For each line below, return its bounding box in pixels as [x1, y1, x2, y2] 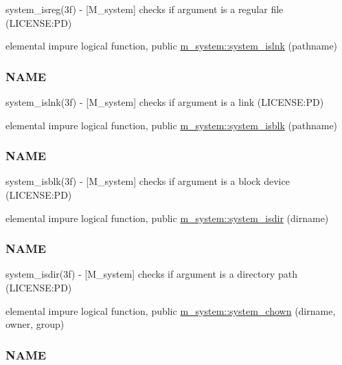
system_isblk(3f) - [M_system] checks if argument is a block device [5, 174, 290, 188]
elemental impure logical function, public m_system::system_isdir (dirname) [5, 210, 329, 225]
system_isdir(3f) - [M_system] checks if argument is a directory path [5, 267, 297, 281]
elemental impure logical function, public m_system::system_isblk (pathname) [5, 118, 338, 132]
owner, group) [5, 317, 65, 331]
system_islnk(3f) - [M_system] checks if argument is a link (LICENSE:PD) [5, 95, 324, 109]
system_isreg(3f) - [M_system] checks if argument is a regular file [5, 2, 284, 16]
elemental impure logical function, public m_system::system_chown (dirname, [5, 303, 336, 318]
